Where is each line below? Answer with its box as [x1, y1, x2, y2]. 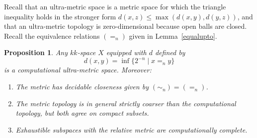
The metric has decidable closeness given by [15, 81, 149, 92]
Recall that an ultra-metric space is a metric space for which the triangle [4, 1, 226, 11]
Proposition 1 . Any [4, 47, 68, 58]
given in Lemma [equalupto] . [129, 30, 217, 41]
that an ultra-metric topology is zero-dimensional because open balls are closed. [4, 21, 247, 31]
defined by [155, 47, 185, 58]
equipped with [106, 47, 147, 58]
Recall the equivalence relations [4, 30, 100, 41]
